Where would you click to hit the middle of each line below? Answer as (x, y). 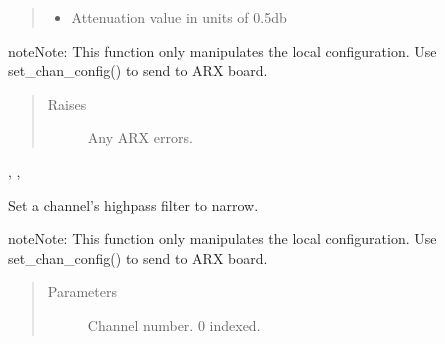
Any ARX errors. (140, 137)
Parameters (82, 291)
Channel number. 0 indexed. (174, 324)
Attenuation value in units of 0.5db (179, 17)
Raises (67, 103)
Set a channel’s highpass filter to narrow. (133, 204)
